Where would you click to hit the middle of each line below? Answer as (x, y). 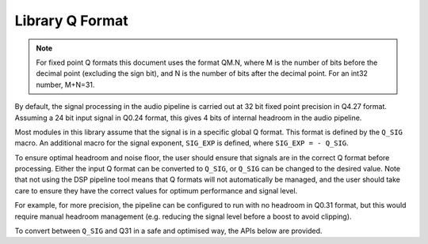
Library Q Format (71, 21)
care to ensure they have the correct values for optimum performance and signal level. (156, 190)
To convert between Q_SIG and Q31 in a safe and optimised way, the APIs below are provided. (168, 231)
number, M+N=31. (65, 84)
